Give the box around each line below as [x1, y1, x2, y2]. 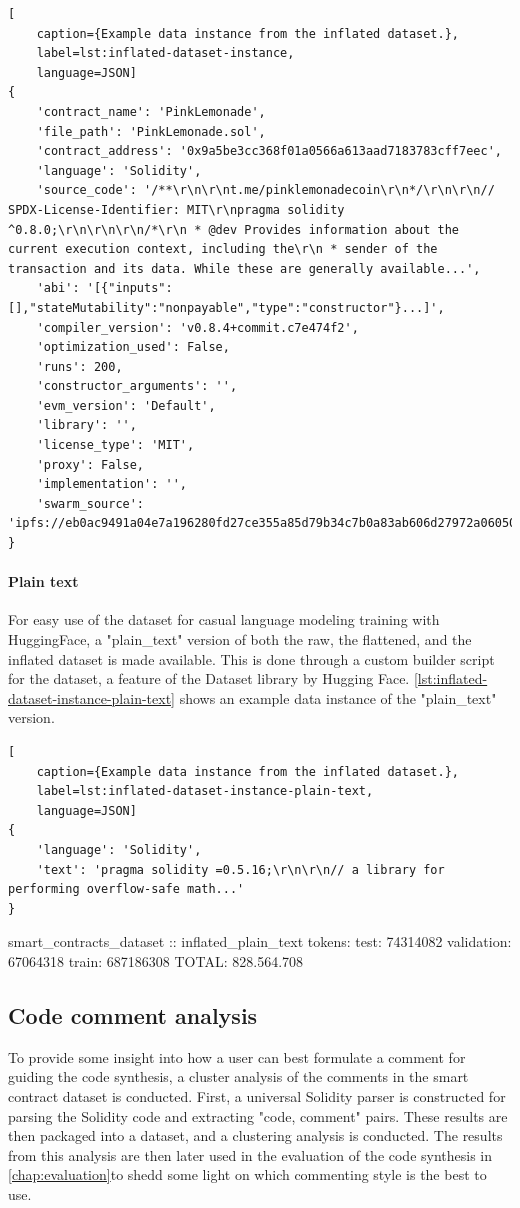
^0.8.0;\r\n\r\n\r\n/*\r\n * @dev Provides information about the [8, 222, 460, 237]
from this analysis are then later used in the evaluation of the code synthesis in [8, 1144, 493, 1165]
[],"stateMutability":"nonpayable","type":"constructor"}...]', [8, 300, 445, 315]
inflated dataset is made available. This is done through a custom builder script [8, 648, 495, 669]
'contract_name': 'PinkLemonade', [36, 104, 266, 119]
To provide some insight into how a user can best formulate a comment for [8, 1046, 466, 1067]
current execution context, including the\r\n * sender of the [8, 242, 438, 257]
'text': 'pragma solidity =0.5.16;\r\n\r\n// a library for [36, 862, 445, 877]
